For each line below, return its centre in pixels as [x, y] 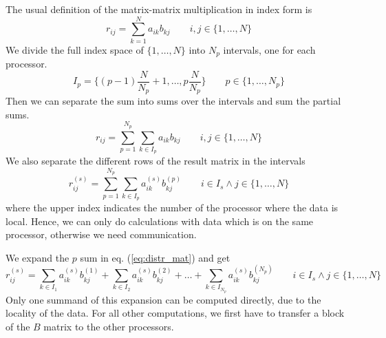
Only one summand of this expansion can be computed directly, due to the [163, 299]
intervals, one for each [269, 49]
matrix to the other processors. [109, 326]
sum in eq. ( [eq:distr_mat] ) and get [155, 257]
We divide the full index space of [75, 49]
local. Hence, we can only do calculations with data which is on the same [160, 221]
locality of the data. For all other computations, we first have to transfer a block [175, 313]
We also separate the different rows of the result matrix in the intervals [156, 161]
